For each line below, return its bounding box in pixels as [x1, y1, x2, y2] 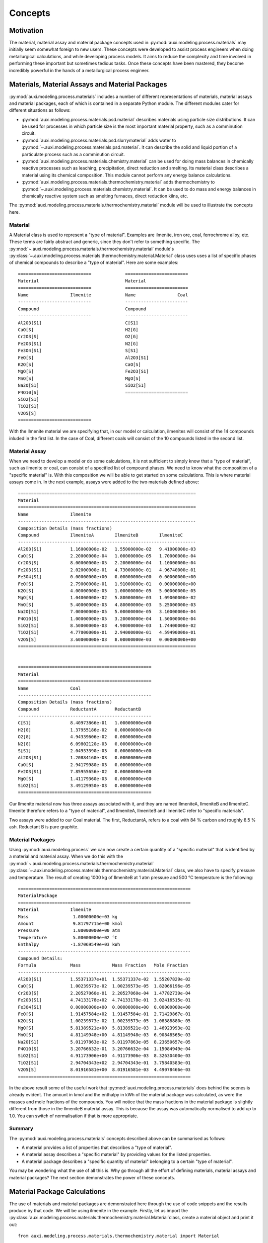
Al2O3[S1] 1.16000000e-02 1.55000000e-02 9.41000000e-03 [18, 546, 196, 552]
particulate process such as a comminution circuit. [21, 151, 125, 157]
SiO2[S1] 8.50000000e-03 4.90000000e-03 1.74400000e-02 [18, 622, 196, 628]
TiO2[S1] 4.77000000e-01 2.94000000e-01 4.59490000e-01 [18, 629, 196, 635]
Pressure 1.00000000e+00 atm [18, 928, 120, 933]
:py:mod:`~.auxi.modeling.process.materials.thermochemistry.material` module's [9, 246, 174, 252]
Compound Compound [18, 306, 146, 312]
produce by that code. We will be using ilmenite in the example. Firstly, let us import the [9, 1207, 188, 1213]
